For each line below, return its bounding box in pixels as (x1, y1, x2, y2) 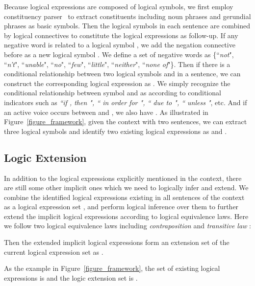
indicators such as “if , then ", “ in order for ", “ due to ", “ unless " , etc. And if (4, 97, 247, 107)
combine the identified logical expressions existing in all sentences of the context (4, 192, 245, 202)
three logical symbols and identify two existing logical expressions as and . (4, 126, 227, 136)
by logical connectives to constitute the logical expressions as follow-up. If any (4, 30, 238, 40)
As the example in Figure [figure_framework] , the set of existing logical (4, 263, 220, 273)
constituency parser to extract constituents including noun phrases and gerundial (4, 11, 251, 21)
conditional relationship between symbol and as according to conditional (4, 88, 221, 98)
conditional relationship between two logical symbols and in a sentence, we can (4, 68, 241, 79)
